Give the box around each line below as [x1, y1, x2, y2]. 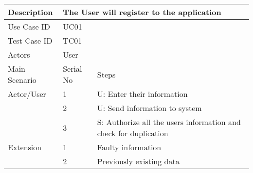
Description [8, 6, 53, 17]
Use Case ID [8, 21, 51, 32]
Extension [8, 142, 42, 153]
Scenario [8, 74, 36, 85]
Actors [8, 49, 30, 60]
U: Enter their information [97, 88, 188, 99]
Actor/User [8, 88, 46, 99]
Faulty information [97, 142, 162, 153]
